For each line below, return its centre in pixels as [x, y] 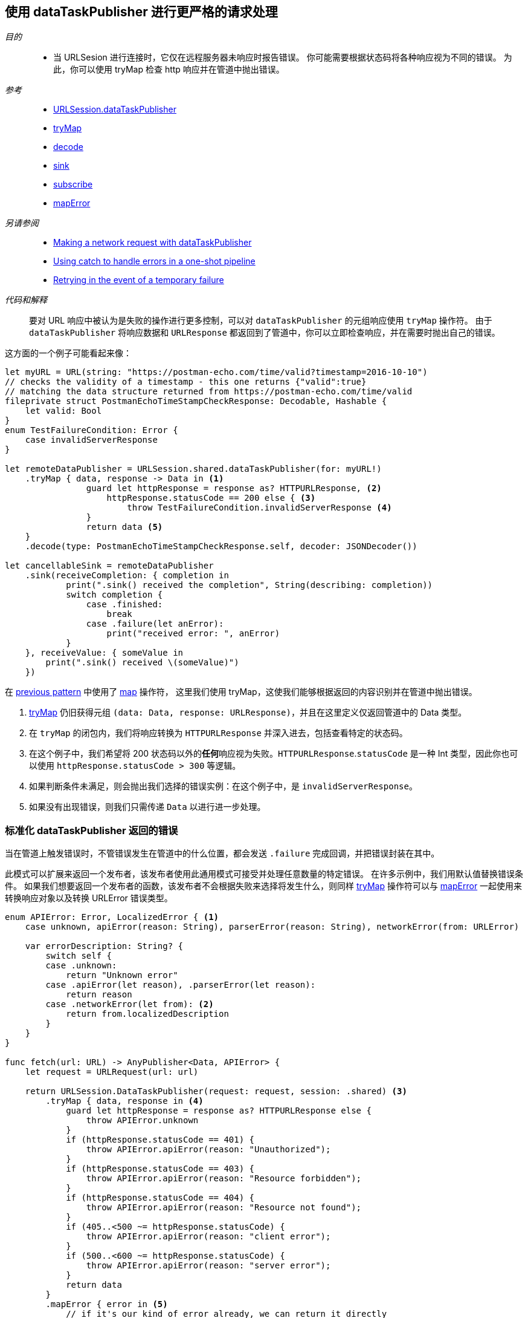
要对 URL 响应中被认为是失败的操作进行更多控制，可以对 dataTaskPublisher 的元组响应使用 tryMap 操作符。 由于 [261, 321]
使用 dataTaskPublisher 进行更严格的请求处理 [141, 12]
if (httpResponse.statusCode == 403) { [160, 1169]
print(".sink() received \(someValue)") [142, 663]
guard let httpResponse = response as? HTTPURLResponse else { [219, 1111]
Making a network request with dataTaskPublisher [153, 243]
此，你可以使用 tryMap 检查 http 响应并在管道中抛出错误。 [169, 70]
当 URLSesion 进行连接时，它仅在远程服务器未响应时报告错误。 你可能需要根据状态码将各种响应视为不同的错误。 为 [283, 57]
